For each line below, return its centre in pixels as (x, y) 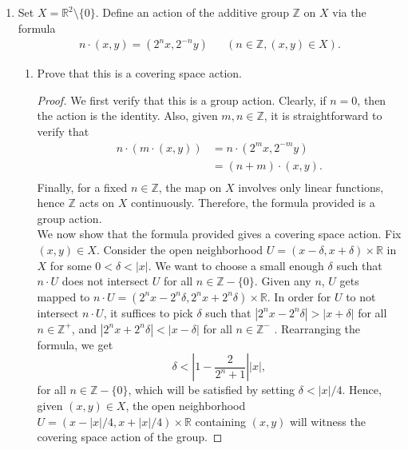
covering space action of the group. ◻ (130, 437)
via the (349, 12)
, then (372, 100)
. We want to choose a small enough (236, 265)
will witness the (327, 421)
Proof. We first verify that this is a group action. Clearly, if (182, 100)
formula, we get (75, 344)
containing (220, 421)
